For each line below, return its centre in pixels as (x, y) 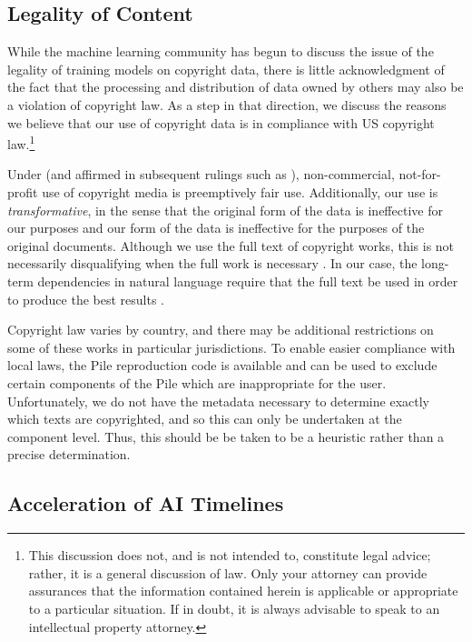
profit (23, 192)
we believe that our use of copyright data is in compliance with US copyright (221, 122)
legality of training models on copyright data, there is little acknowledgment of (226, 69)
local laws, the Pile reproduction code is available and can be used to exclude (222, 365)
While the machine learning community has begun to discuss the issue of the (221, 51)
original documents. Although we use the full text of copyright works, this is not (231, 245)
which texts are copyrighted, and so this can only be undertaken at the (205, 419)
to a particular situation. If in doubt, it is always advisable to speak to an (234, 608)
